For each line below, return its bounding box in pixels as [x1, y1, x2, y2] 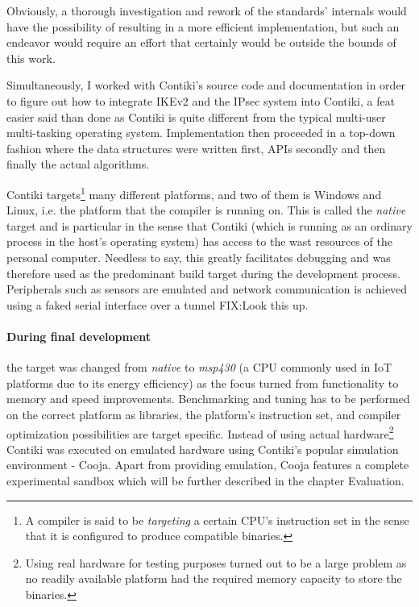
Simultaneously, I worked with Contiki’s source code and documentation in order [6, 77, 406, 94]
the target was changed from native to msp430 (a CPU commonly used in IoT [6, 359, 392, 376]
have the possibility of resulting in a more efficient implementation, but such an [6, 18, 400, 35]
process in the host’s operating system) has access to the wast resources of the [6, 233, 392, 250]
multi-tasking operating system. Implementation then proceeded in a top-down [6, 124, 396, 141]
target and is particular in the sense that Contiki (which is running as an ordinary [6, 217, 413, 234]
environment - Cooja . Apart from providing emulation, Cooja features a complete [6, 456, 409, 473]
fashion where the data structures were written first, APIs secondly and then [6, 139, 386, 156]
